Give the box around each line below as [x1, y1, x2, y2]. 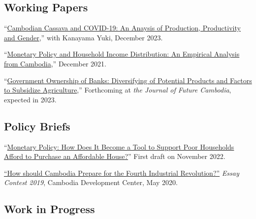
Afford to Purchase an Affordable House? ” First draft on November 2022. [4, 151, 225, 161]
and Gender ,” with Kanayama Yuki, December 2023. [4, 32, 163, 42]
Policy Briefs [4, 118, 70, 133]
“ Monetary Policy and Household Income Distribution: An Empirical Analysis [4, 49, 240, 59]
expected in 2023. [4, 94, 57, 104]
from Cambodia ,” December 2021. [4, 58, 106, 68]
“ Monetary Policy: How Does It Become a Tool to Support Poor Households [4, 141, 234, 152]
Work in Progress [4, 201, 95, 217]
